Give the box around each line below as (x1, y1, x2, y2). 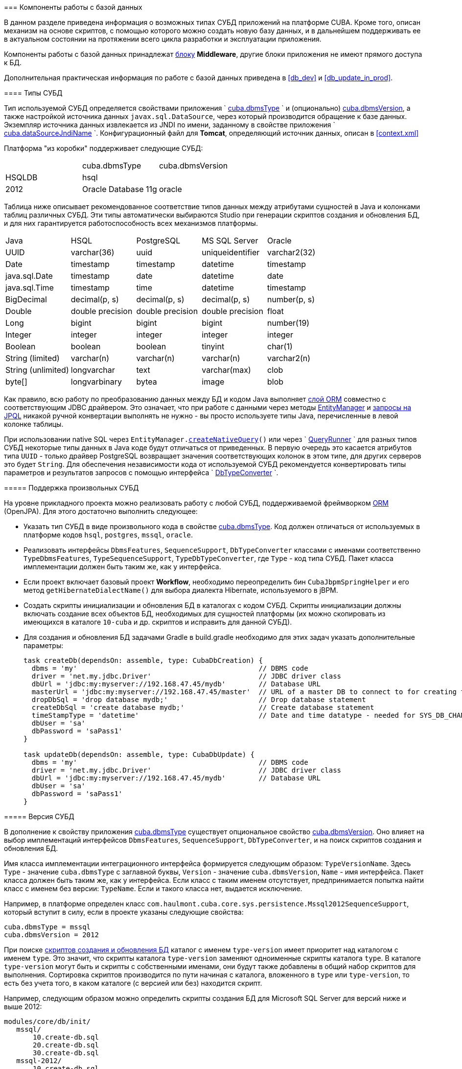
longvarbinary (70, 377, 122, 387)
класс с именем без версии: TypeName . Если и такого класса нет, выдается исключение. (4, 884, 302, 893)
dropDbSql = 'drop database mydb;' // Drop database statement (31, 696, 366, 704)
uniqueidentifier (202, 247, 260, 257)
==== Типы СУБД (4, 89, 63, 97)
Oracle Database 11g (82, 184, 157, 194)
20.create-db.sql (33, 1041, 99, 1049)
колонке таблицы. (4, 420, 64, 428)
